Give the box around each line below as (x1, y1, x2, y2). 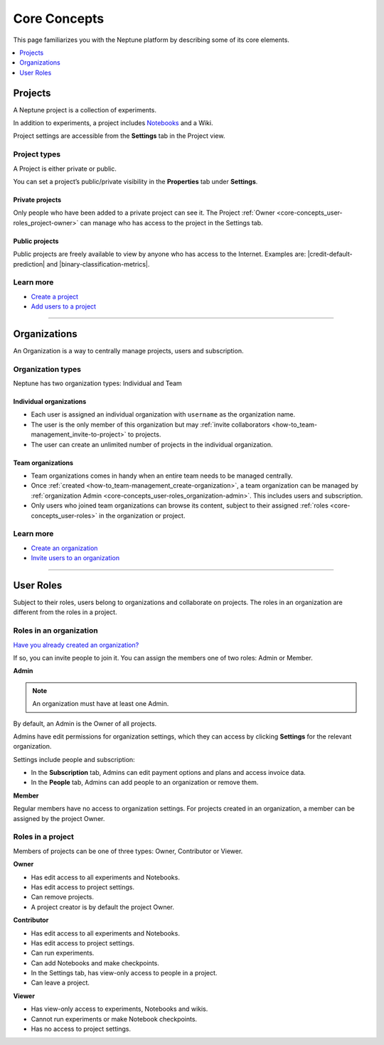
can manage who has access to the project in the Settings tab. (80, 218, 263, 227)
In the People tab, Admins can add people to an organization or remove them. (31, 778, 259, 787)
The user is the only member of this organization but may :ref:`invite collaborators (31, 420, 270, 429)
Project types (13, 149, 60, 159)
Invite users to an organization (31, 554, 120, 562)
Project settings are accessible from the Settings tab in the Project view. (13, 132, 225, 140)
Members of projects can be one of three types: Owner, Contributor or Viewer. (13, 847, 243, 855)
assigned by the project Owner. (13, 814, 105, 822)
